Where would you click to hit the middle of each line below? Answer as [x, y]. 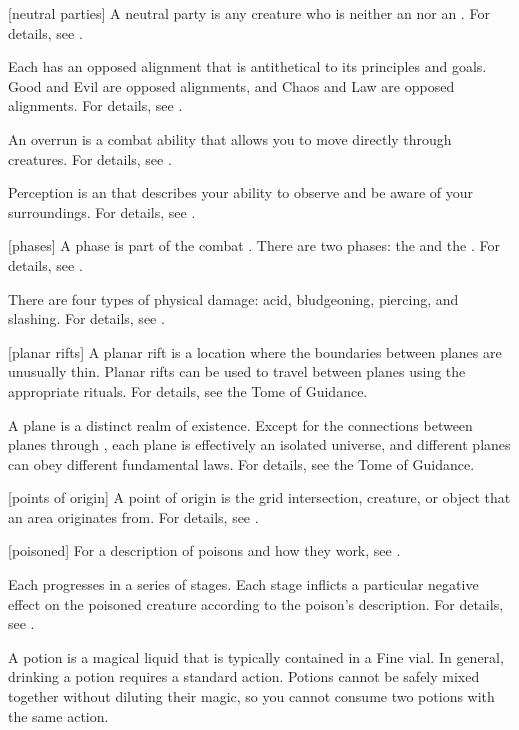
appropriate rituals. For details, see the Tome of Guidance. [188, 390]
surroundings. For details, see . [102, 211]
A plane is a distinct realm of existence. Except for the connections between [240, 424]
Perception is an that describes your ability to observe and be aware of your [241, 192]
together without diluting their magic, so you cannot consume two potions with [251, 696]
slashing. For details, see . [86, 318]
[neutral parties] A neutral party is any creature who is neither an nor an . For [249, 13]
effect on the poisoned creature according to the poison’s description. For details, [256, 603]
